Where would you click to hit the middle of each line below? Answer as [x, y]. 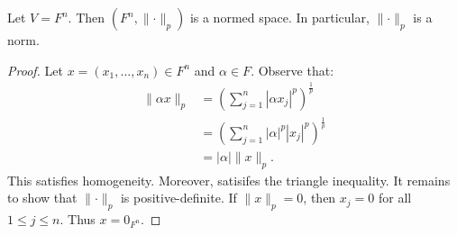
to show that [42, 198]
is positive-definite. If [178, 198]
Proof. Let [35, 70]
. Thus [78, 219]
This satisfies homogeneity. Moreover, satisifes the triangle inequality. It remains [229, 180]
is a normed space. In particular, [279, 17]
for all [395, 198]
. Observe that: [292, 70]
